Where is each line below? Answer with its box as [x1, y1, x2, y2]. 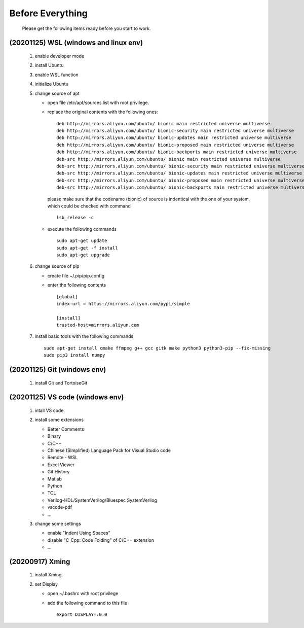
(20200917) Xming [9, 557, 70, 566]
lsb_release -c [56, 215, 94, 221]
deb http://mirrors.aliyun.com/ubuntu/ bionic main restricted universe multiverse [56, 121, 271, 126]
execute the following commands [47, 226, 117, 232]
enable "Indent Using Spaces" [47, 530, 111, 536]
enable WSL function [34, 72, 79, 78]
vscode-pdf [47, 504, 72, 510]
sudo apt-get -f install [56, 245, 118, 251]
